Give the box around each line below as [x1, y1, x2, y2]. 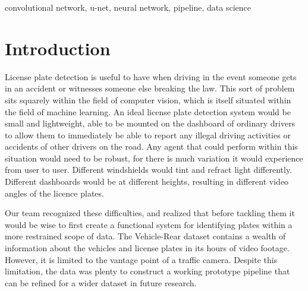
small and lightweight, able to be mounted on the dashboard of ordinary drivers [5, 117, 296, 129]
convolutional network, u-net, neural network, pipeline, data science [5, 1, 251, 13]
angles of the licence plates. [5, 186, 104, 199]
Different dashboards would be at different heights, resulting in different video [5, 175, 289, 188]
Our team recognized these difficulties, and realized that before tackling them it [5, 207, 295, 219]
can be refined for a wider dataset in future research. [5, 276, 197, 289]
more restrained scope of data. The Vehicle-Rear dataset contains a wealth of [5, 230, 286, 242]
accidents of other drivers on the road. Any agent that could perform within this [5, 140, 298, 153]
